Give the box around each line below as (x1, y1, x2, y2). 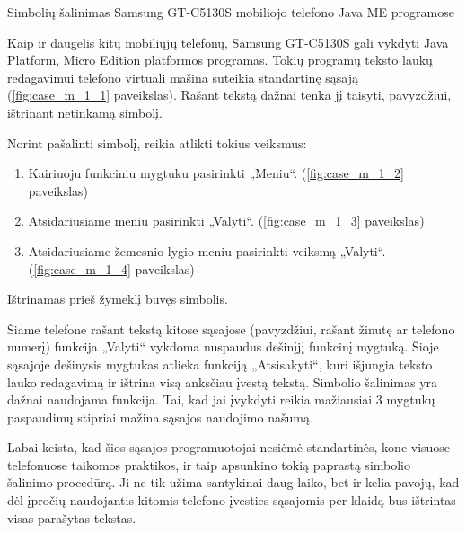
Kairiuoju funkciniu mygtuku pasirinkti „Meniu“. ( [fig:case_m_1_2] (28, 164, 404, 182)
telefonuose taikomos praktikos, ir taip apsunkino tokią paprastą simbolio (7, 455, 411, 474)
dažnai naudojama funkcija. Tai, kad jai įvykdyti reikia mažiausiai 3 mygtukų (7, 390, 435, 409)
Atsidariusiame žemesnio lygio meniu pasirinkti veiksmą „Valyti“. (28, 241, 386, 260)
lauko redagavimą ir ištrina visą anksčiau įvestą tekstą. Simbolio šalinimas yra (7, 372, 438, 391)
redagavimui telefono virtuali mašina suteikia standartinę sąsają (7, 67, 358, 86)
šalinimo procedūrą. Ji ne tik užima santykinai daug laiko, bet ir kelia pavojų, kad (7, 473, 460, 492)
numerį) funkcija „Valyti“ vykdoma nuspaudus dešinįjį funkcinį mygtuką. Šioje (7, 337, 439, 356)
